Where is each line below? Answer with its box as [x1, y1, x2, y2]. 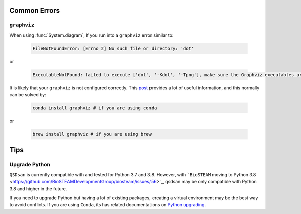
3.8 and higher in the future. [9, 185, 67, 192]
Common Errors [9, 6, 60, 15]
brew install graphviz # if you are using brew [32, 131, 152, 137]
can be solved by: [9, 92, 46, 98]
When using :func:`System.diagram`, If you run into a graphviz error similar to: [9, 32, 174, 38]
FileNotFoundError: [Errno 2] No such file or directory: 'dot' [32, 45, 194, 51]
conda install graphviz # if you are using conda [32, 105, 157, 111]
